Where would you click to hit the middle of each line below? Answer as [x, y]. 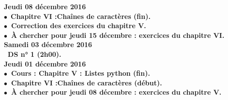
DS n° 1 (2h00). [35, 54]
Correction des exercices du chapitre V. [79, 25]
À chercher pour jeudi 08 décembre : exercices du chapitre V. [116, 92]
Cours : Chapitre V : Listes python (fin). [81, 73]
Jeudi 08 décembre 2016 [45, 6]
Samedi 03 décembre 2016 [48, 44]
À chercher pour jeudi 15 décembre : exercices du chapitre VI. [118, 35]
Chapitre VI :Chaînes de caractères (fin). [81, 16]
